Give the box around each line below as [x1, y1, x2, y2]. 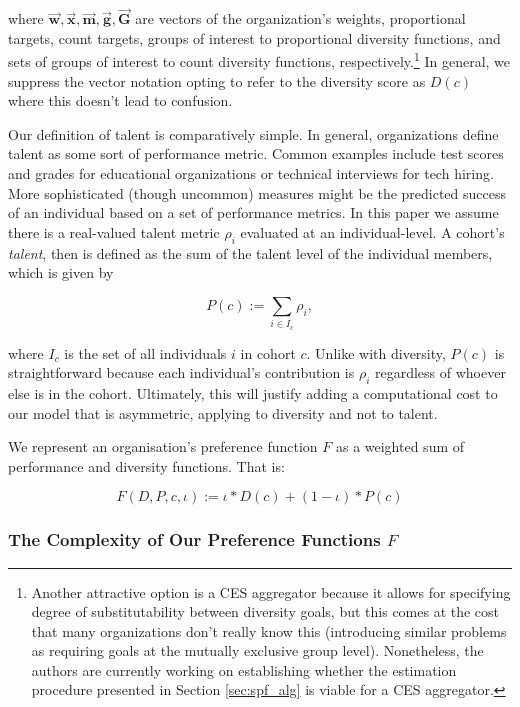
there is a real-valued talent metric [8, 221, 220, 242]
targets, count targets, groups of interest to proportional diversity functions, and [8, 27, 501, 48]
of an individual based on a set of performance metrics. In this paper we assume [8, 202, 499, 223]
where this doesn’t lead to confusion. [8, 90, 233, 111]
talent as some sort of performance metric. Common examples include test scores [8, 143, 504, 164]
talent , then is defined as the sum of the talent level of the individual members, [8, 242, 493, 263]
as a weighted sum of [335, 436, 465, 457]
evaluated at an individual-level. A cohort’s [240, 221, 505, 242]
